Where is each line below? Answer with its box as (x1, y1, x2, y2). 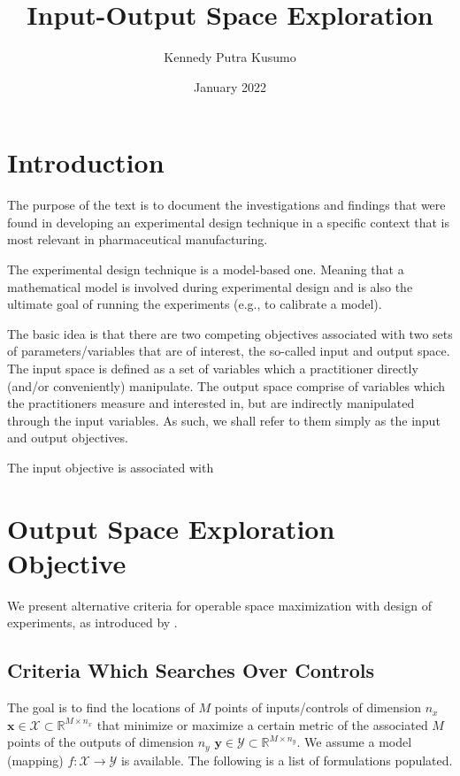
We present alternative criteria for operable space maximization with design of (7, 595, 432, 614)
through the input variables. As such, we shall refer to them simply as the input (7, 411, 441, 429)
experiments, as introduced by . (7, 613, 178, 632)
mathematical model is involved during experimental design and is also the (7, 277, 413, 296)
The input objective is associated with (7, 457, 214, 476)
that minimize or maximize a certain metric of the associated (96, 715, 428, 734)
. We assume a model (296, 733, 412, 751)
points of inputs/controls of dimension (214, 698, 421, 717)
